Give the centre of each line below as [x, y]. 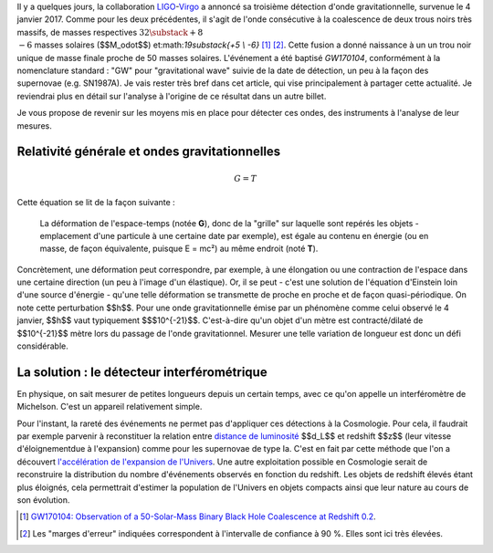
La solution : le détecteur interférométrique [142, 372]
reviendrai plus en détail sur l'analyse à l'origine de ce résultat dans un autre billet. [172, 96]
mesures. [34, 125]
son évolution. [43, 500]
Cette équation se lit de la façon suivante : [96, 203]
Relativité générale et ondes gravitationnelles [149, 152]
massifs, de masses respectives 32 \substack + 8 [110, 32]
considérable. [42, 346]
